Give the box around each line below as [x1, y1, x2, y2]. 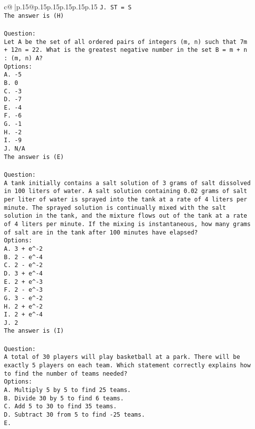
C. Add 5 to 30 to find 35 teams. [4, 403, 117, 410]
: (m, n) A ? [4, 54, 43, 62]
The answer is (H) [4, 12, 64, 19]
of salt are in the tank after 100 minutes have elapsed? [4, 229, 198, 236]
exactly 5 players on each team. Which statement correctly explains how [4, 362, 251, 369]
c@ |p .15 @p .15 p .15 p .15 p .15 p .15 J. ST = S [4, 1, 132, 11]
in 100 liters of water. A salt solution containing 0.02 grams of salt [4, 188, 247, 195]
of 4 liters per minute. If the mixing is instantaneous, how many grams [4, 220, 251, 228]
